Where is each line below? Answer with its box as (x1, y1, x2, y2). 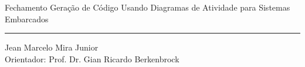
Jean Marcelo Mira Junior (5, 41, 99, 53)
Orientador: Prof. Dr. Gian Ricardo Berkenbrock (5, 52, 179, 65)
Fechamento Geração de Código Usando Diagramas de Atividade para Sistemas (5, 1, 290, 13)
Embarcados (5, 12, 49, 25)
